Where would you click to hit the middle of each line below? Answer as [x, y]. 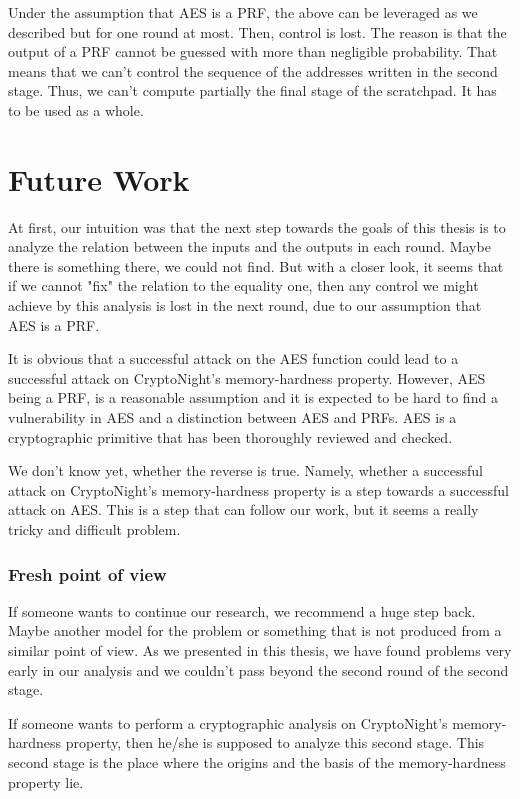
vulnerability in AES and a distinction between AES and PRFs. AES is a [232, 417]
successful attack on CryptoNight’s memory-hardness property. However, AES [247, 377]
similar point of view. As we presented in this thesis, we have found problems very [260, 650]
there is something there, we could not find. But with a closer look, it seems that [256, 265]
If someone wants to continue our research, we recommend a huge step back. [242, 610]
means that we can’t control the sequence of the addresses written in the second [253, 70]
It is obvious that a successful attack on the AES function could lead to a [233, 358]
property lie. [46, 781]
